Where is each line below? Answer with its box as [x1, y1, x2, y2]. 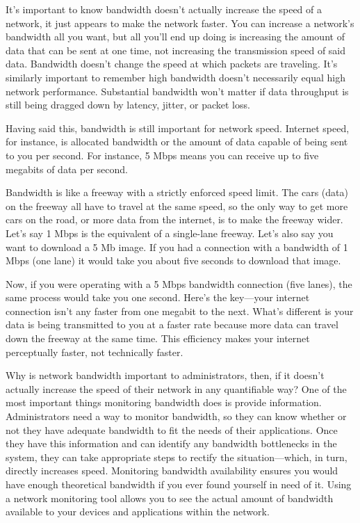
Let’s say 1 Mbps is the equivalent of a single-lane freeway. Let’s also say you [6, 225, 334, 240]
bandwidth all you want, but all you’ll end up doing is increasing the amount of [6, 29, 345, 44]
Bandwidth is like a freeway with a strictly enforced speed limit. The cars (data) [6, 185, 348, 200]
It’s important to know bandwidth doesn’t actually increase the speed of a [6, 2, 322, 16]
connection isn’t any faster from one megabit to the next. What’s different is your [6, 303, 354, 318]
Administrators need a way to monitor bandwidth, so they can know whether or [6, 409, 347, 424]
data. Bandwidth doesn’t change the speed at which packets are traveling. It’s [6, 56, 338, 71]
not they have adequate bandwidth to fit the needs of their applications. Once [6, 422, 338, 437]
